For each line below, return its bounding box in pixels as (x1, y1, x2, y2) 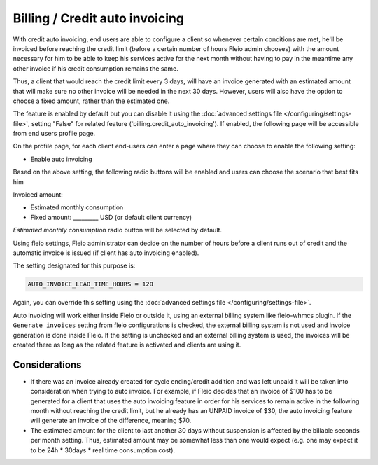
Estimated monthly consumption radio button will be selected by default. (13, 226, 223, 235)
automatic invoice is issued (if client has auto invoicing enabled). (13, 249, 199, 257)
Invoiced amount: (13, 190, 63, 199)
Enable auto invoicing (30, 155, 92, 163)
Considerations (13, 359, 82, 370)
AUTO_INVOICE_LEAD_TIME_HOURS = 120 (27, 280, 154, 289)
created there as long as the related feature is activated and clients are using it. (13, 340, 241, 349)
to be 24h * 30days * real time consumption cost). (30, 445, 175, 454)
